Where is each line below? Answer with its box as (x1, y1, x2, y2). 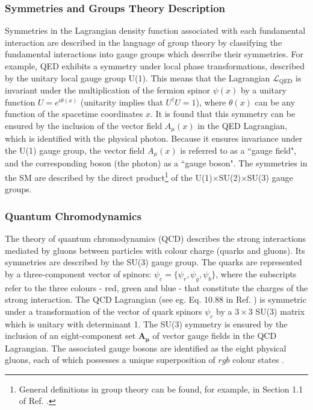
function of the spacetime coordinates (5, 107, 143, 120)
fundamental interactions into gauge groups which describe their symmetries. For (5, 48, 303, 60)
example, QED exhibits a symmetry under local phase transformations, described (5, 60, 305, 72)
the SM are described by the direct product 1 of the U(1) (5, 169, 212, 183)
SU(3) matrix (255, 304, 305, 317)
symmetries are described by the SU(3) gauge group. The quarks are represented (5, 256, 302, 268)
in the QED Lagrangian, (197, 119, 288, 131)
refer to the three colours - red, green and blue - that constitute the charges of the (5, 281, 308, 294)
